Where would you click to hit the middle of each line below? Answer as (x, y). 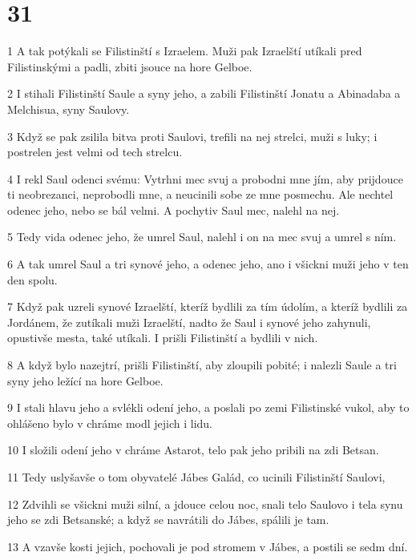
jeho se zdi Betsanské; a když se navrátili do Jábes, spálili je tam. (168, 520)
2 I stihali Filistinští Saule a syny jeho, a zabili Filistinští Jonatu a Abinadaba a (204, 93)
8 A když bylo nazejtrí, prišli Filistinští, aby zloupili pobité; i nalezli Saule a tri (202, 365)
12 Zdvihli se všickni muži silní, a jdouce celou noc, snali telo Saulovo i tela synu (205, 504)
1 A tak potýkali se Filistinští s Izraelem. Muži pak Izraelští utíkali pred (185, 51)
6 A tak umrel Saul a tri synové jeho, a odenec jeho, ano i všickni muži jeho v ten (208, 264)
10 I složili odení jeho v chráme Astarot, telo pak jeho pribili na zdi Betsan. (193, 450)
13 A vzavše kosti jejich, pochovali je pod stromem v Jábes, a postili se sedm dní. (208, 546)
